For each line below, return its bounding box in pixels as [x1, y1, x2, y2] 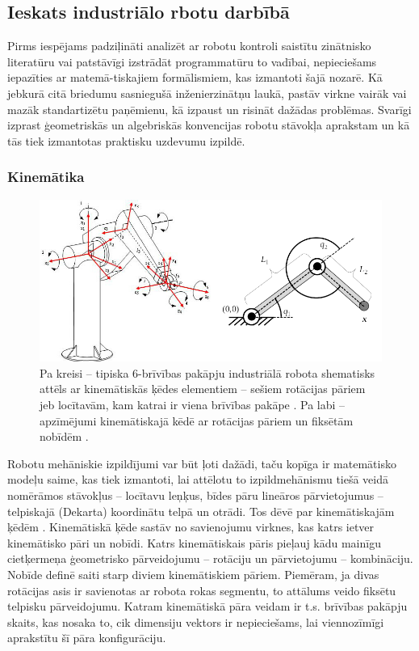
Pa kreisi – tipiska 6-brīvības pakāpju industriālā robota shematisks [40, 364, 375, 381]
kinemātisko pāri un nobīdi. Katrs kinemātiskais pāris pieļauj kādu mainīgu [7, 534, 381, 551]
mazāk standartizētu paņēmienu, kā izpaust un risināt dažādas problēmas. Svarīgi [7, 100, 412, 117]
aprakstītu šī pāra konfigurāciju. [7, 629, 166, 646]
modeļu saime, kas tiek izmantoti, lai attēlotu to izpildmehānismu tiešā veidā [7, 471, 389, 488]
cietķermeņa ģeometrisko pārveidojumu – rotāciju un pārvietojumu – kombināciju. [7, 550, 413, 567]
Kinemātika [7, 167, 85, 187]
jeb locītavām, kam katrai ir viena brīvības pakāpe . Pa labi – [40, 396, 346, 413]
